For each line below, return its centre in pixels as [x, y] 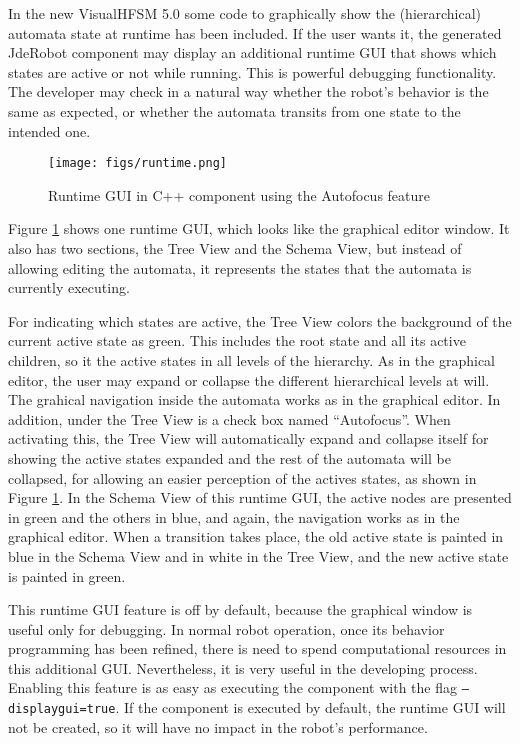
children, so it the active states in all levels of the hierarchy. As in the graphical [252, 359]
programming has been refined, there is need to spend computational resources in [257, 648]
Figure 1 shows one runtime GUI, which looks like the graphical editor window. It [259, 228]
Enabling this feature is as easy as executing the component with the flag [232, 687]
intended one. [49, 130]
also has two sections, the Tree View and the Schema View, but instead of [235, 248]
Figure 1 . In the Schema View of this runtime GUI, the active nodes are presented [260, 497]
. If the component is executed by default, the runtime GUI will [310, 707]
